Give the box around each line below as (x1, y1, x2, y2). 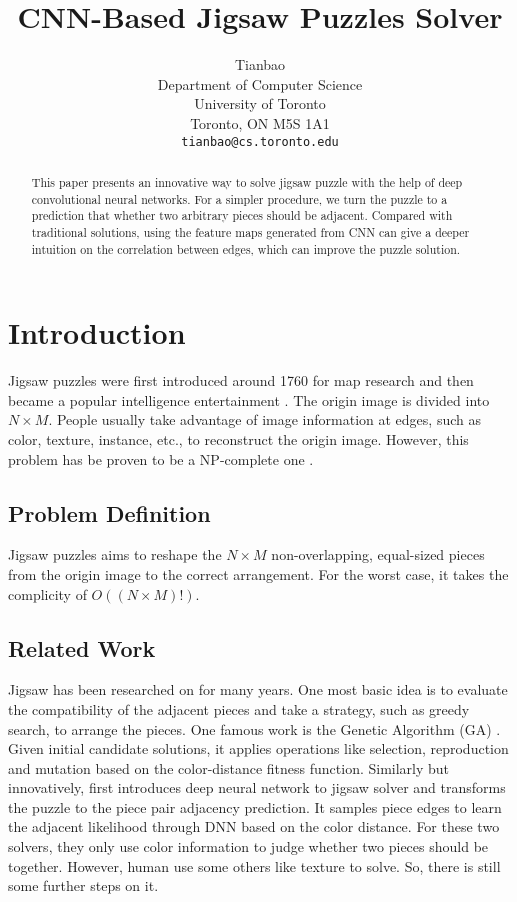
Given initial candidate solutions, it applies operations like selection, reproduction (8, 738, 509, 759)
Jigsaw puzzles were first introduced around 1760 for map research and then (8, 370, 474, 391)
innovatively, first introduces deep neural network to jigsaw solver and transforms (8, 777, 506, 798)
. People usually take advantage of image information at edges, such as (48, 409, 481, 430)
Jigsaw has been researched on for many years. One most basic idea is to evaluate (8, 679, 508, 700)
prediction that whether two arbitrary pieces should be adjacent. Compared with (31, 207, 453, 224)
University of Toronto (194, 93, 326, 114)
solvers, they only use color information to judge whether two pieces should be (8, 836, 489, 857)
